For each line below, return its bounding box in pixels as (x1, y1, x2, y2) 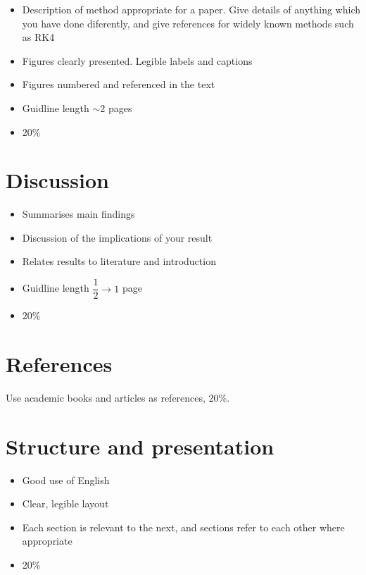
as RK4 (22, 30, 55, 44)
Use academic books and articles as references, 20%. (6, 390, 230, 404)
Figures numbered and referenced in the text (22, 77, 215, 92)
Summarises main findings (22, 206, 135, 221)
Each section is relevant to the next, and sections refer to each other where (22, 519, 345, 534)
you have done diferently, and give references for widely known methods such (22, 16, 354, 30)
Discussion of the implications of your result (22, 230, 213, 245)
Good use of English (22, 472, 110, 487)
